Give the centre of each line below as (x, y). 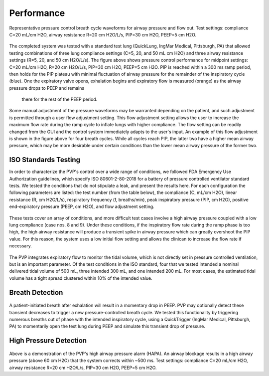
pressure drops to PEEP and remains (47, 88)
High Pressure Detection (48, 341)
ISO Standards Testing (45, 160)
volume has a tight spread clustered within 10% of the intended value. (81, 278)
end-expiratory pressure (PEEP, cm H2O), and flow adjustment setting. (82, 206)
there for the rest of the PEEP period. (60, 99)
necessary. (21, 246)
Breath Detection (36, 292)
